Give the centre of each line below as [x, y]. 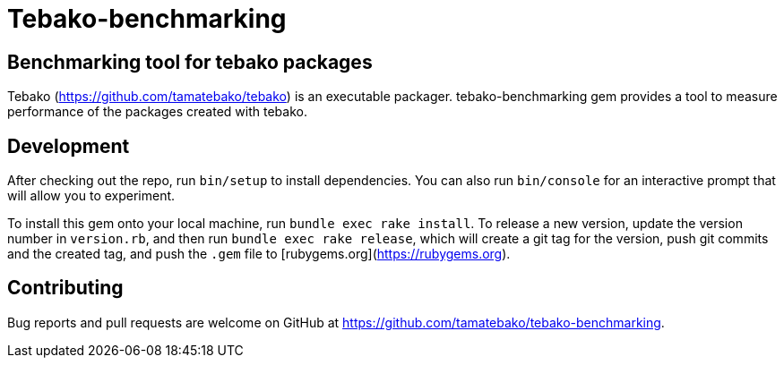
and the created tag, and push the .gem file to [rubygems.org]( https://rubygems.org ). [259, 254]
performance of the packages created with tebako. [157, 112]
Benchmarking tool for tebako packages [190, 62]
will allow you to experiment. [91, 196]
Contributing [65, 288]
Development [69, 146]
